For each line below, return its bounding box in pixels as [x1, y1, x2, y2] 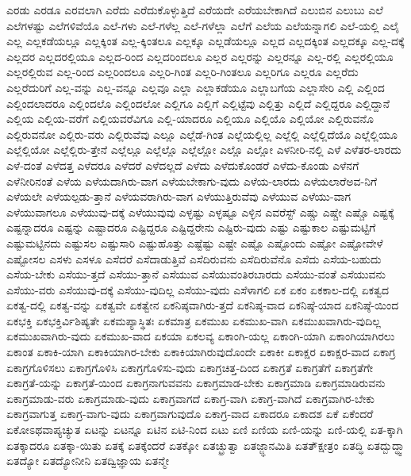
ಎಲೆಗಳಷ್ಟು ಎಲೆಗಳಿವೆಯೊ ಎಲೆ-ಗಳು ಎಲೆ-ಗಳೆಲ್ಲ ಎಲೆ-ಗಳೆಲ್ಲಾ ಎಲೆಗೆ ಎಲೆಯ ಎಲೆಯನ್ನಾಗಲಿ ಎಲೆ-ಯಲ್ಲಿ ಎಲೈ [6, 17, 400, 33]
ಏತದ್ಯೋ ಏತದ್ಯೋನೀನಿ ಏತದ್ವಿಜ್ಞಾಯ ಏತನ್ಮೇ [6, 452, 169, 469]
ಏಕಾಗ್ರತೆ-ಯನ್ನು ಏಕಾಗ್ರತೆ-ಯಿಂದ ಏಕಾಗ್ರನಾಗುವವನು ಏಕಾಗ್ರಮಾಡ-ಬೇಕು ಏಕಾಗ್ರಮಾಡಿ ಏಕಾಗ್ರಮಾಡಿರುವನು [6, 374, 386, 391]
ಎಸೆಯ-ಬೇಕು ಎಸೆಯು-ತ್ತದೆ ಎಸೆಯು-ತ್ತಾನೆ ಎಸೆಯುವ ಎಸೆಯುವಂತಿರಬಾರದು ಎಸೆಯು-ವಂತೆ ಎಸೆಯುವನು [6, 266, 386, 282]
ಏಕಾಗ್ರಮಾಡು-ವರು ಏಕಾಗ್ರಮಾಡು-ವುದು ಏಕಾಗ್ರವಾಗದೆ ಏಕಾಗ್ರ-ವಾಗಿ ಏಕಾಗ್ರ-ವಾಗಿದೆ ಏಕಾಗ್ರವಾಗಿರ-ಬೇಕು [6, 390, 375, 406]
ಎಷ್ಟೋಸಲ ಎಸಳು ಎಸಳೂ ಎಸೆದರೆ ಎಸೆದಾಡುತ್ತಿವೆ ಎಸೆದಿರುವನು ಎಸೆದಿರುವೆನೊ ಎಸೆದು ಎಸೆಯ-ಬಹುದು [6, 250, 382, 267]
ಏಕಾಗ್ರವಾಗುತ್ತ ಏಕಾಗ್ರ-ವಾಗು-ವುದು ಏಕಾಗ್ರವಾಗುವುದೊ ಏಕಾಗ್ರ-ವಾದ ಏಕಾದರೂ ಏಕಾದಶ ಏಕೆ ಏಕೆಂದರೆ [6, 405, 374, 422]
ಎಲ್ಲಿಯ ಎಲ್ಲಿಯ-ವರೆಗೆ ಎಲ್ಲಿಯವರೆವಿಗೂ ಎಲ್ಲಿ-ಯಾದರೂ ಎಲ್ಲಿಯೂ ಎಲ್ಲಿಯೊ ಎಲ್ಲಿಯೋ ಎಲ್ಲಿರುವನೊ [6, 110, 374, 127]
